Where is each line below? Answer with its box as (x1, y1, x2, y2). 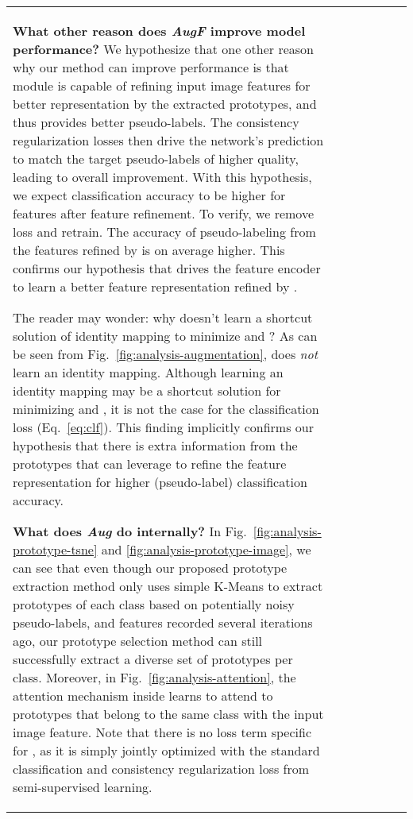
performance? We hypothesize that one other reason (13, 40, 314, 58)
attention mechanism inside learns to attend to (13, 686, 273, 705)
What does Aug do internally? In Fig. (13, 522, 247, 540)
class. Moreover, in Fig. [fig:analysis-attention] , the (13, 668, 296, 686)
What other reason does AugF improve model (13, 21, 306, 40)
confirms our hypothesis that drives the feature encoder (13, 259, 321, 277)
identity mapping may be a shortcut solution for (13, 381, 281, 400)
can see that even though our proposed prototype (13, 558, 288, 577)
